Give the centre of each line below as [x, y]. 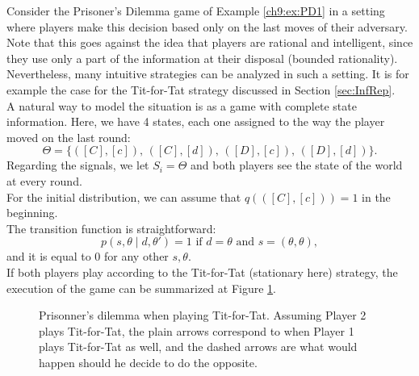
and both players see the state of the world [296, 165]
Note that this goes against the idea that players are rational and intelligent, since [210, 42]
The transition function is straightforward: [111, 228]
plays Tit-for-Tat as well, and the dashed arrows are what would [198, 347]
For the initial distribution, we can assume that [124, 196]
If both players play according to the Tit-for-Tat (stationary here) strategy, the [202, 272]
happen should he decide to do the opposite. [148, 362]
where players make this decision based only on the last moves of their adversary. [207, 26]
